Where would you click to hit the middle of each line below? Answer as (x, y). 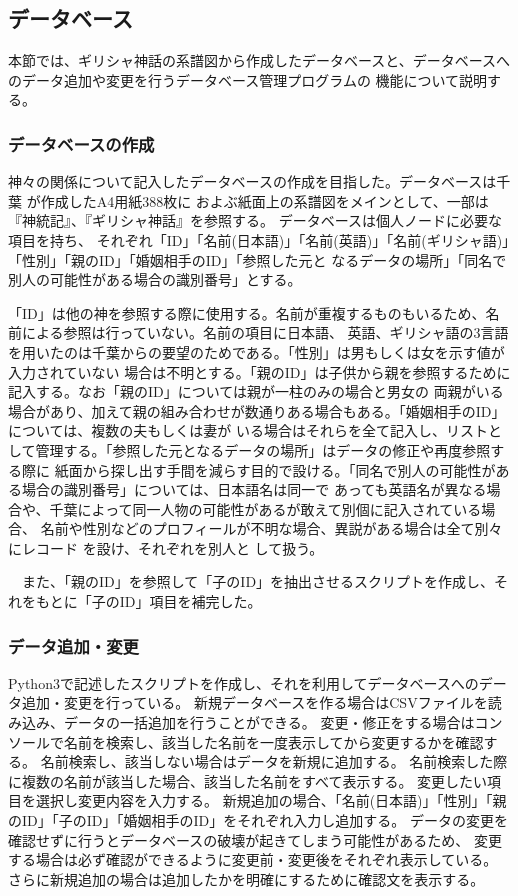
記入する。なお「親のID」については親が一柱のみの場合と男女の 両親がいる (256, 391)
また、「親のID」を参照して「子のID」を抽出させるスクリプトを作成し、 (258, 581)
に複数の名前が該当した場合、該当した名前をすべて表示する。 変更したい (248, 780)
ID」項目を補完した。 (190, 601)
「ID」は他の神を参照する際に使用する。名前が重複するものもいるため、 (247, 312)
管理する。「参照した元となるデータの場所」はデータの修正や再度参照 (263, 449)
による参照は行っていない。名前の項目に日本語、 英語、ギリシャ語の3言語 (265, 332)
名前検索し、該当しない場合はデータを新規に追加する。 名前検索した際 (274, 761)
